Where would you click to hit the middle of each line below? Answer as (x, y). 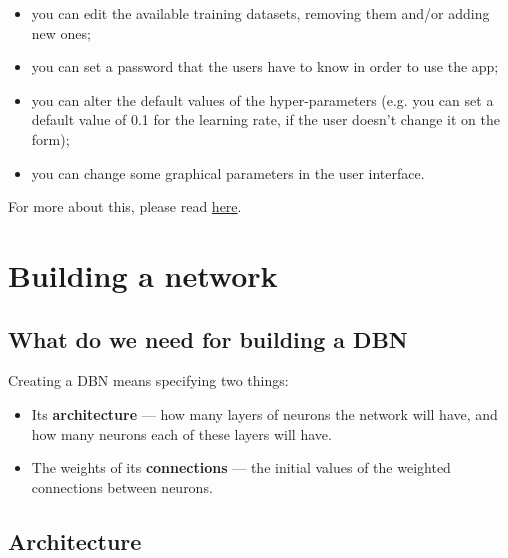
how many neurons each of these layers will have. (181, 433)
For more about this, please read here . (125, 206)
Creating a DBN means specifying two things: (148, 380)
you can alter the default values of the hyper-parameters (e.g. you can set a (262, 99)
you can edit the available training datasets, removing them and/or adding (260, 13)
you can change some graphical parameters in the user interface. (228, 172)
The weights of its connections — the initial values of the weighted (241, 467)
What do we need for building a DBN (208, 338)
